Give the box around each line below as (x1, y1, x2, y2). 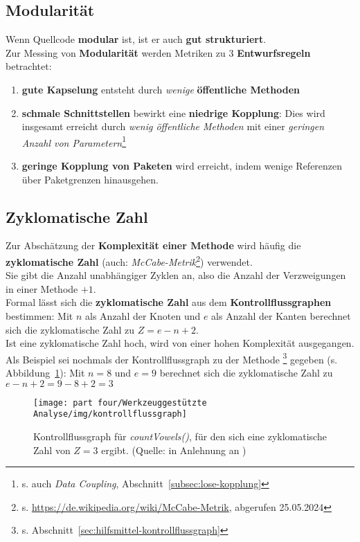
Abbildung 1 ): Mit (6, 365, 85, 380)
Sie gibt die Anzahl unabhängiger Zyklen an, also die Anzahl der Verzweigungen (6, 268, 346, 282)
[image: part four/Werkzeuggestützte (33, 397, 207, 408)
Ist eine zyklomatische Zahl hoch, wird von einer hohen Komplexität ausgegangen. (6, 336, 354, 350)
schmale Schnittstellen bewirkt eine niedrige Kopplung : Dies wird (21, 105, 325, 120)
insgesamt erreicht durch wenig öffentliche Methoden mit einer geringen (21, 119, 325, 134)
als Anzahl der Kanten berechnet (211, 309, 351, 323)
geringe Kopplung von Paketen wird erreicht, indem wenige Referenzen (21, 159, 343, 173)
